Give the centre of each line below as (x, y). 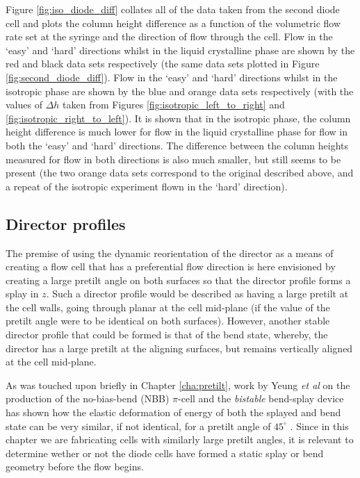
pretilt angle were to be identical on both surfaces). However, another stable (168, 321)
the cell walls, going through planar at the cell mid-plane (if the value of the (168, 307)
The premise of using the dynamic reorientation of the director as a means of (170, 253)
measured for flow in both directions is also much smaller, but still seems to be (173, 159)
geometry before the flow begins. (75, 467)
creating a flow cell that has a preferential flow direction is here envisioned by (171, 266)
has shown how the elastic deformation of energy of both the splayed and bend (173, 412)
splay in (22, 294)
